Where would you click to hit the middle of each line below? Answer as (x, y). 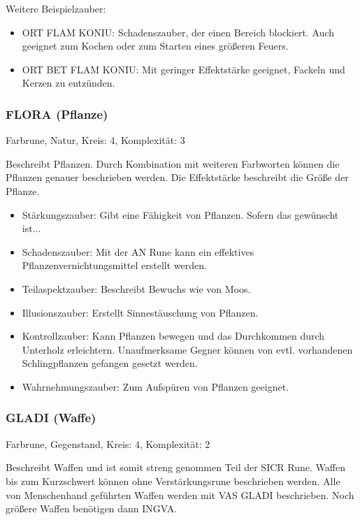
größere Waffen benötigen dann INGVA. (92, 508)
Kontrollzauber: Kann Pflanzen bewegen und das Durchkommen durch (173, 336)
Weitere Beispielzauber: (56, 8)
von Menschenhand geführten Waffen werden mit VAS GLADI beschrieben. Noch (180, 494)
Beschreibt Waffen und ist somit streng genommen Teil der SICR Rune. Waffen (175, 467)
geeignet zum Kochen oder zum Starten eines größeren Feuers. (155, 46)
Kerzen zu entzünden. (69, 83)
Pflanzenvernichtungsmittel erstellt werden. (114, 265)
